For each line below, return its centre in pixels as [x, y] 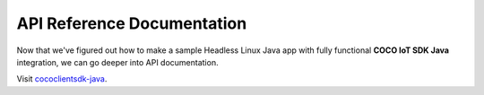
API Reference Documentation [132, 23]
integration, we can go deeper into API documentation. [117, 62]
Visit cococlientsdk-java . [62, 79]
